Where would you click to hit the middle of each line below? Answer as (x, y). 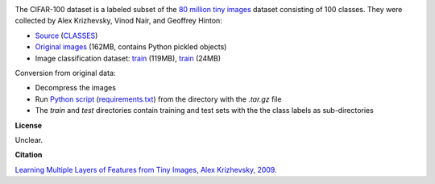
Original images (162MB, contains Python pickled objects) (131, 47)
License (29, 125)
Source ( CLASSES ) (66, 36)
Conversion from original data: (65, 73)
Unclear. (29, 140)
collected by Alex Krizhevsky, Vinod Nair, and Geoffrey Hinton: (119, 21)
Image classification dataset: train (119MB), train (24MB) (128, 58)
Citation (29, 155)
